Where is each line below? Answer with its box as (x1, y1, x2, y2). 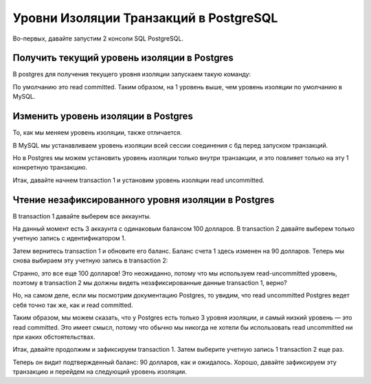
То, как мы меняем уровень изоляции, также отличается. (12, 128, 182, 137)
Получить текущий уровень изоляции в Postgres (12, 52, 234, 64)
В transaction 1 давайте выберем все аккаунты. (12, 212, 151, 220)
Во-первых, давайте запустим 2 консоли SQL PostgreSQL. (12, 34, 183, 43)
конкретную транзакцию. (12, 163, 87, 172)
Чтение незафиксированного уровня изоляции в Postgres (12, 194, 275, 205)
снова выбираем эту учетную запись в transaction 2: (12, 256, 168, 264)
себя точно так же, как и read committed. (12, 301, 133, 309)
